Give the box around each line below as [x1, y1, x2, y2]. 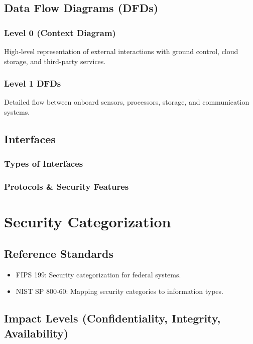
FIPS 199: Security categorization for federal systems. [16, 269, 181, 279]
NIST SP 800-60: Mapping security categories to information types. [16, 286, 223, 296]
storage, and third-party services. [4, 56, 106, 66]
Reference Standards [4, 245, 113, 261]
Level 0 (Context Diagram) [4, 26, 116, 39]
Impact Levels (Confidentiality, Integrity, [4, 310, 221, 326]
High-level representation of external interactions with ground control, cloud [4, 46, 238, 56]
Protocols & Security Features [4, 180, 129, 193]
